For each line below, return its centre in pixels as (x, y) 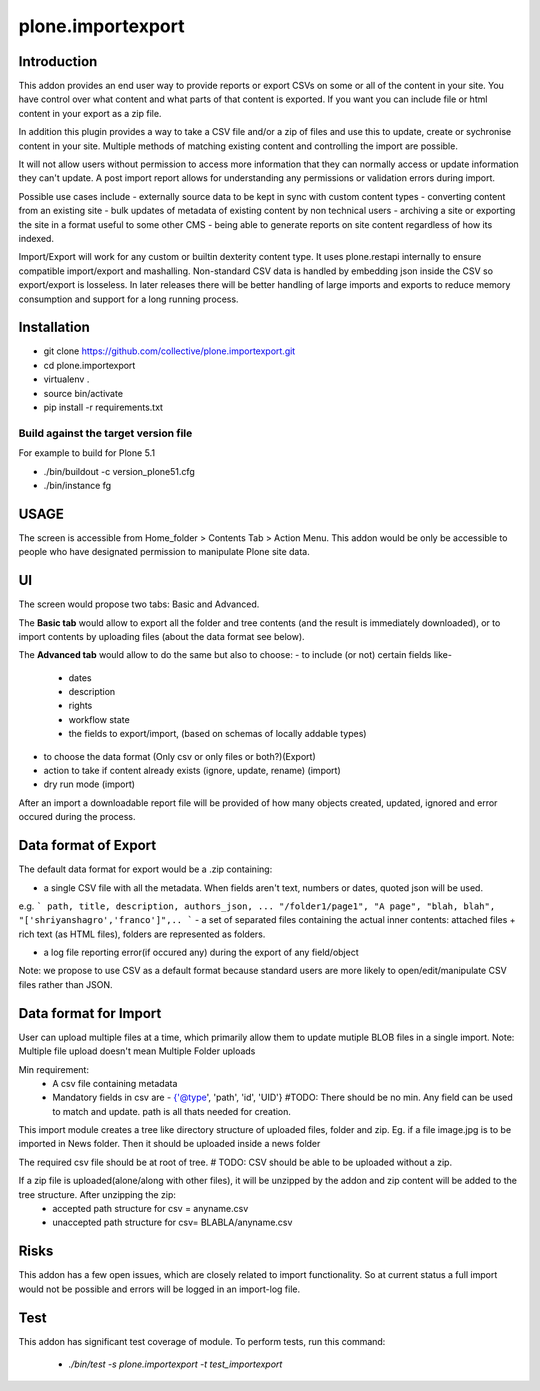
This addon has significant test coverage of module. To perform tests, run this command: (202, 1341)
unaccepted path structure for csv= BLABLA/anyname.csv (172, 1222)
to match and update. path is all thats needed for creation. (172, 1111)
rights (80, 706)
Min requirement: (54, 1069)
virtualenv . (66, 379)
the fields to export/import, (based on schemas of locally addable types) (217, 734)
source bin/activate (83, 393)
